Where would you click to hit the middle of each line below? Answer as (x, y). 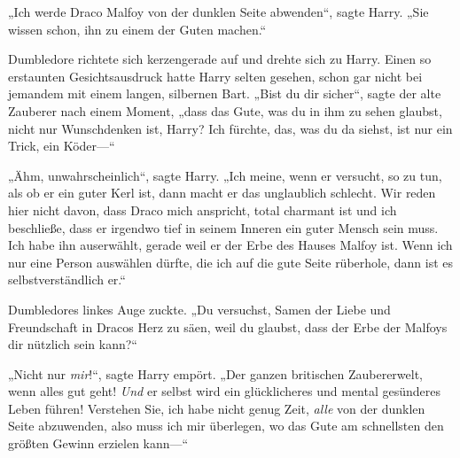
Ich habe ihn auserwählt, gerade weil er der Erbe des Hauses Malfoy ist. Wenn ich (230, 245)
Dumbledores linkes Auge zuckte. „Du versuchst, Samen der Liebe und (199, 309)
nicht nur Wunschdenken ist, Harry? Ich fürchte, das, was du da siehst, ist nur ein (230, 128)
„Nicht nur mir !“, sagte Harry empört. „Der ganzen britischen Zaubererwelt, (215, 373)
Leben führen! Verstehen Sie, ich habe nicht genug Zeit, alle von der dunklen (217, 408)
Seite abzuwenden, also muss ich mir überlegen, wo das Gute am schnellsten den (226, 426)
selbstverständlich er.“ (67, 279)
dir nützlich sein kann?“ (73, 344)
